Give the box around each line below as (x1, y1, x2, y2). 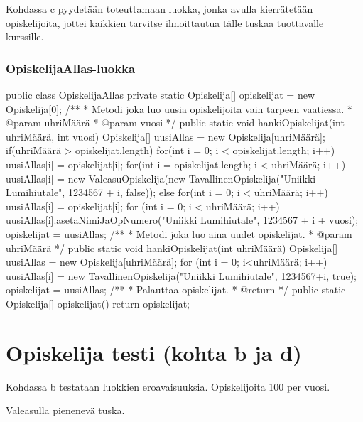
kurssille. (6, 29, 44, 44)
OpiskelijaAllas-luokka (6, 59, 136, 77)
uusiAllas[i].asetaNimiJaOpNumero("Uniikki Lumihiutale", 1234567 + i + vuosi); (6, 212, 359, 227)
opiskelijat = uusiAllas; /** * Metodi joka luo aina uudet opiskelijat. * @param (6, 226, 352, 241)
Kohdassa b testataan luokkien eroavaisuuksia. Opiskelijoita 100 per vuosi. (6, 379, 330, 394)
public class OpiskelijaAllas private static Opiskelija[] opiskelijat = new (6, 87, 315, 102)
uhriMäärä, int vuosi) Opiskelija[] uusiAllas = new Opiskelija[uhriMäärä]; (6, 129, 325, 144)
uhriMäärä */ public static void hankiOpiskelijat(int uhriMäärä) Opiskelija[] (6, 240, 338, 255)
